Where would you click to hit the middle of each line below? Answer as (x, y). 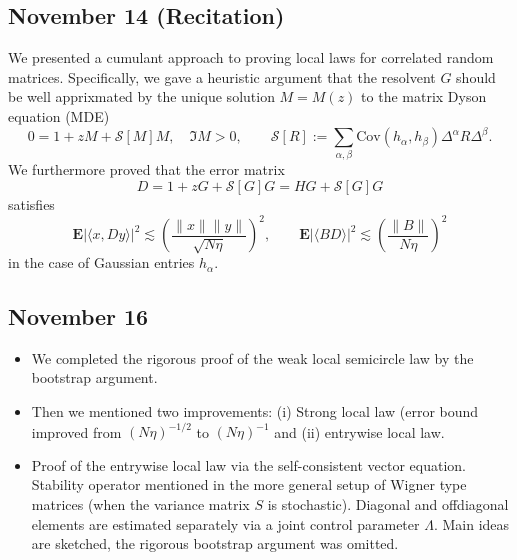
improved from (76, 431)
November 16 (78, 316)
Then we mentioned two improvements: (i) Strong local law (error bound (255, 411)
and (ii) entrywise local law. (359, 431)
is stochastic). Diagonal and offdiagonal (388, 503)
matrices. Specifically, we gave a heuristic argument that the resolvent (222, 76)
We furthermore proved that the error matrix (146, 169)
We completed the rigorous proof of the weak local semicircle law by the (252, 357)
